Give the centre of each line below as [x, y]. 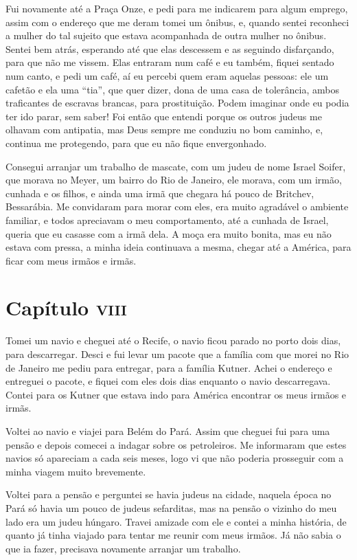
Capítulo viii [66, 307]
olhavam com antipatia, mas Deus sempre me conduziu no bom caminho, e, [164, 130]
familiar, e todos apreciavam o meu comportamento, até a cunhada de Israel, [167, 220]
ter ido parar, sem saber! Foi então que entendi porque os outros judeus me [164, 116]
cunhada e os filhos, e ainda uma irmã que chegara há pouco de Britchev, [160, 193]
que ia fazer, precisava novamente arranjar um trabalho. [123, 548]
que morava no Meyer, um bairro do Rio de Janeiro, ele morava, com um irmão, [174, 180]
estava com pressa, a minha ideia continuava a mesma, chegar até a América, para [178, 247]
